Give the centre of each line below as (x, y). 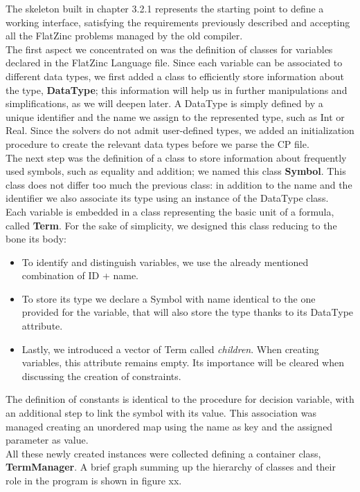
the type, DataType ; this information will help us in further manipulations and (177, 89)
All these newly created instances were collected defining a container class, (163, 453)
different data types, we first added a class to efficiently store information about (175, 76)
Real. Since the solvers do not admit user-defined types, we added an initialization (180, 130)
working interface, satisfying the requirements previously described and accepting (178, 22)
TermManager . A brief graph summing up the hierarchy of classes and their (171, 467)
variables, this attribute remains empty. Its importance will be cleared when (183, 362)
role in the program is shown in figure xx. (94, 480)
